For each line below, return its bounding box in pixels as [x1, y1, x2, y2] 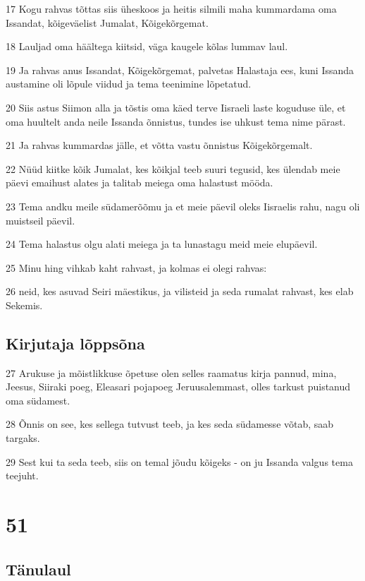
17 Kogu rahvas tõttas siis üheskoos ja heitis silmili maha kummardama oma [6, 1, 337, 16]
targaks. [6, 431, 40, 445]
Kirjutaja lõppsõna [6, 332, 145, 354]
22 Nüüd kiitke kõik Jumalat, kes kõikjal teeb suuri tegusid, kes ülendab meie [6, 161, 340, 176]
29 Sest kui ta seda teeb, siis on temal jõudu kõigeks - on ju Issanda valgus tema [6, 454, 353, 469]
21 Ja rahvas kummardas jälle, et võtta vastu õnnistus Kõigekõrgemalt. [6, 138, 313, 152]
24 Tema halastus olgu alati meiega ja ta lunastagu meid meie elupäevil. [6, 236, 318, 251]
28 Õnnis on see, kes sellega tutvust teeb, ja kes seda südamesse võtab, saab [6, 417, 334, 431]
